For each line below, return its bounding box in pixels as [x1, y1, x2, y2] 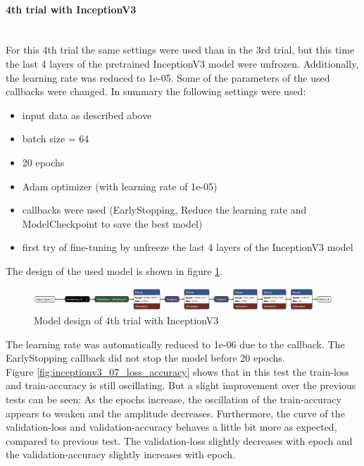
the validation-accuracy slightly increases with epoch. [6, 447, 235, 462]
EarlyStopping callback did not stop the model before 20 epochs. [6, 350, 285, 365]
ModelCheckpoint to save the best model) [22, 216, 203, 231]
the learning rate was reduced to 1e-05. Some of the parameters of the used [6, 70, 330, 85]
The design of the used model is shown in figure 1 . [6, 263, 222, 278]
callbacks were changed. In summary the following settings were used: [6, 84, 306, 99]
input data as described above [22, 107, 152, 122]
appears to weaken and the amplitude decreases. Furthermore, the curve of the [6, 405, 345, 420]
